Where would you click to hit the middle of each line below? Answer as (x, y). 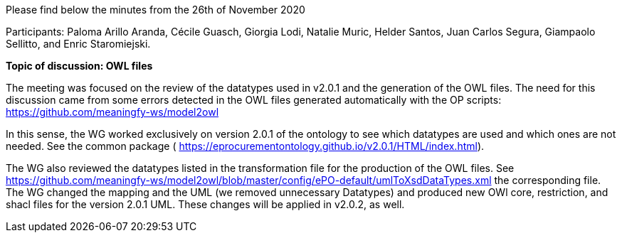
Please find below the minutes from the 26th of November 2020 (155, 10)
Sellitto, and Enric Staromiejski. (78, 44)
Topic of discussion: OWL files (79, 66)
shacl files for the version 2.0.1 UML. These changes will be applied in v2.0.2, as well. (205, 204)
